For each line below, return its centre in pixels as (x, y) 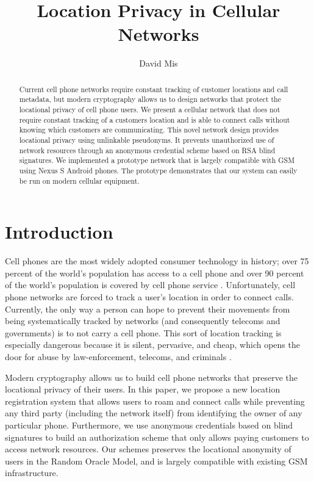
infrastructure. (32, 473)
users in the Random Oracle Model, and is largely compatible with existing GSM (156, 461)
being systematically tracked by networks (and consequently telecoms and (143, 321)
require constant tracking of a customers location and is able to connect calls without (155, 119)
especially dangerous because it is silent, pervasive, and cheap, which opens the (152, 345)
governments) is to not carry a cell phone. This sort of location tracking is (143, 332)
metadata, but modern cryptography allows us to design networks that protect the (150, 99)
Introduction (59, 232)
